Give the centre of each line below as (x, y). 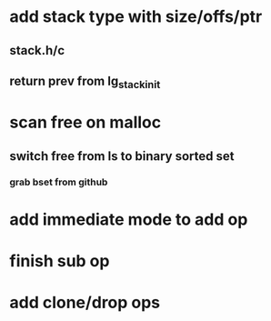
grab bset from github (59, 182)
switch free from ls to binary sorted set (122, 156)
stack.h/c (37, 50)
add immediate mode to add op (129, 219)
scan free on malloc (85, 122)
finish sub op (60, 261)
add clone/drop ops (85, 303)
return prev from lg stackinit (85, 82)
